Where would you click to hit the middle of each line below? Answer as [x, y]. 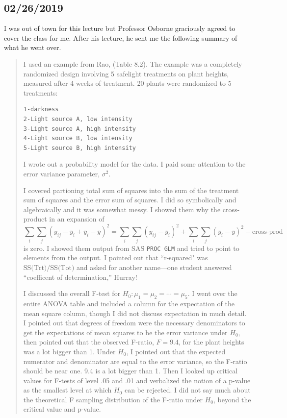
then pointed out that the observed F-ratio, [89, 342]
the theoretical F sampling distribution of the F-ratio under [113, 399]
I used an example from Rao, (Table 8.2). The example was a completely [133, 63]
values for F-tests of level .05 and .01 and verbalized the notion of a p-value [137, 380]
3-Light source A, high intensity [79, 129]
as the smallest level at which [67, 390]
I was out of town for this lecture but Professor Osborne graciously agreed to [120, 28]
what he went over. [33, 47]
